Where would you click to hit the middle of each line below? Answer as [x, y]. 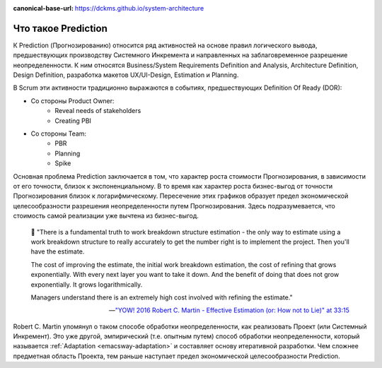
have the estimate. [58, 251]
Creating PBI [73, 121]
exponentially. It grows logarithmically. [87, 284]
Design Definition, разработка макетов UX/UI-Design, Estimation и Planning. [126, 75]
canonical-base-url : [44, 8]
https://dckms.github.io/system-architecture [139, 8]
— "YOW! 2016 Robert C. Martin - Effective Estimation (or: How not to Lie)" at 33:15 [229, 310]
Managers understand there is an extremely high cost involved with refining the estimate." [162, 297]
